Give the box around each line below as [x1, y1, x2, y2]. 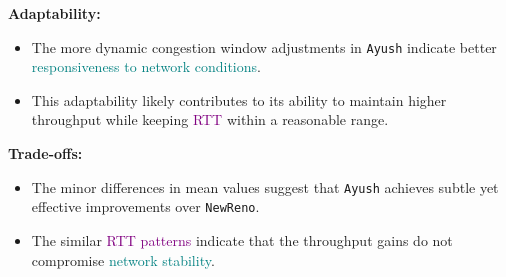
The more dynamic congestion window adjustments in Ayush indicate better [31, 36, 497, 57]
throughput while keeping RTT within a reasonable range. [31, 109, 389, 130]
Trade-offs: [8, 143, 83, 164]
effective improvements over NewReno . [31, 196, 260, 217]
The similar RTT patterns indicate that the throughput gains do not [31, 229, 453, 250]
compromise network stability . [31, 249, 215, 270]
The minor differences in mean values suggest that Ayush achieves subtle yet [31, 176, 499, 197]
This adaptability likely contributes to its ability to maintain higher [31, 89, 447, 110]
